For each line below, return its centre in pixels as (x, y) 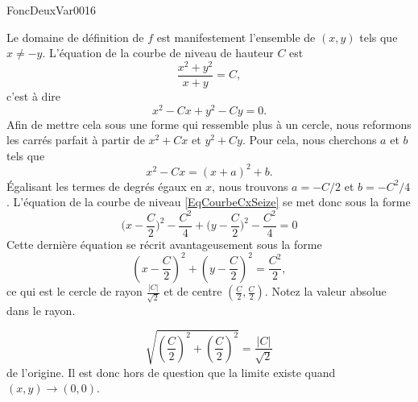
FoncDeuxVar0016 (51, 10)
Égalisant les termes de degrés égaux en (104, 186)
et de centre (193, 291)
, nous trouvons (250, 186)
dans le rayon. (41, 310)
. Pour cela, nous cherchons (309, 140)
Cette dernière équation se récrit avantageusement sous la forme (164, 244)
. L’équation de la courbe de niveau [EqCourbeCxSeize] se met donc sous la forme (209, 202)
